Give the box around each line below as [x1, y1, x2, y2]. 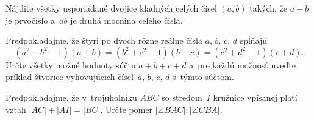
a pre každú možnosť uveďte [189, 58, 296, 71]
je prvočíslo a [5, 13, 55, 26]
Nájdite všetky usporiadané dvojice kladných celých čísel [5, 2, 217, 14]
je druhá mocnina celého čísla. [70, 13, 183, 26]
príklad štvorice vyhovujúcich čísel [5, 70, 134, 83]
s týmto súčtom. [172, 70, 234, 83]
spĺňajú [240, 34, 268, 47]
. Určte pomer [100, 102, 153, 115]
